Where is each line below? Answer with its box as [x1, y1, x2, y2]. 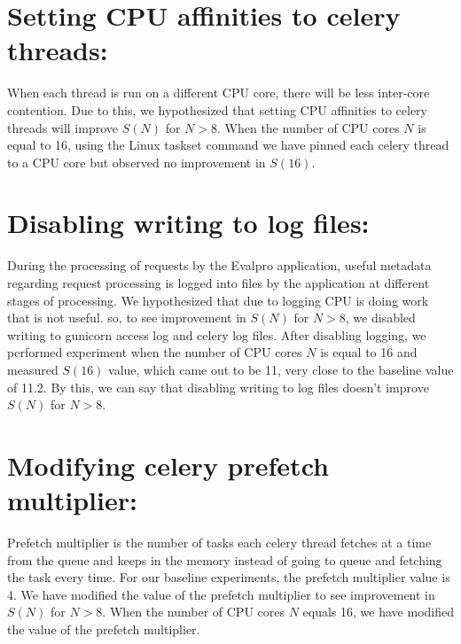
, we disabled [345, 308, 416, 327]
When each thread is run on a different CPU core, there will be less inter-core [7, 83, 430, 102]
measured [7, 360, 59, 378]
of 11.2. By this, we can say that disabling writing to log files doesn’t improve [7, 377, 429, 396]
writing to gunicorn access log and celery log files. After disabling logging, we [7, 325, 426, 344]
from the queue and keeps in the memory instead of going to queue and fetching [7, 550, 442, 569]
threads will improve [7, 118, 118, 136]
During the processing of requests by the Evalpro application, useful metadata [7, 256, 432, 275]
